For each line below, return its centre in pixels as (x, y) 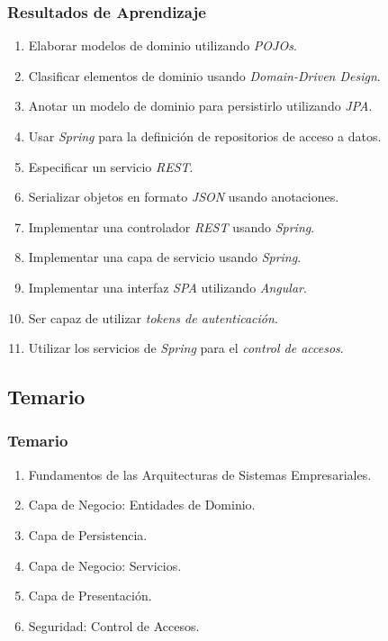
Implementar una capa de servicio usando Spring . (165, 257)
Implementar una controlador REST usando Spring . (171, 226)
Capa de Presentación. (90, 596)
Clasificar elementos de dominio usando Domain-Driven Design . (204, 75)
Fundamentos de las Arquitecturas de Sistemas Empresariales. (200, 474)
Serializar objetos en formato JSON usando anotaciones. (184, 197)
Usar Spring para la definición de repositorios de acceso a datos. (205, 136)
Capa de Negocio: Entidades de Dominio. (142, 505)
